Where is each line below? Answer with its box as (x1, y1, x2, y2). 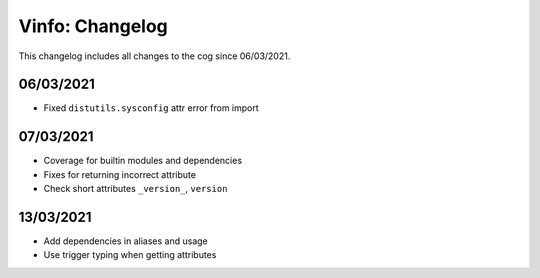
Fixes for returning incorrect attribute (43, 168, 197, 180)
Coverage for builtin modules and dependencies (43, 155, 243, 167)
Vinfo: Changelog (18, 15, 169, 37)
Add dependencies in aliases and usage (43, 235, 209, 247)
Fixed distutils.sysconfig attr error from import (43, 102, 259, 114)
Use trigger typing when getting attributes (43, 249, 217, 261)
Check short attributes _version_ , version (43, 183, 228, 195)
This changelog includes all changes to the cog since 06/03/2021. (18, 50, 291, 62)
